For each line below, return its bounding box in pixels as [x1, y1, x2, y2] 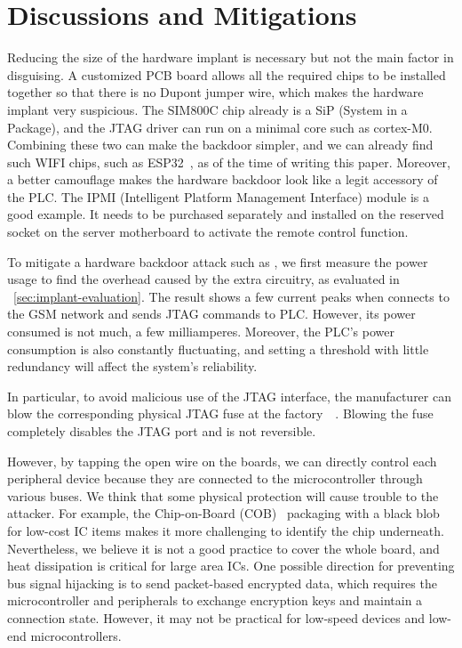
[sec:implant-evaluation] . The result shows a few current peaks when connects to [13, 287, 450, 305]
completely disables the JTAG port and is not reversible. [7, 422, 316, 440]
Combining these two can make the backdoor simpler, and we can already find [7, 135, 434, 154]
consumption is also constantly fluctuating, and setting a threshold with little [7, 339, 429, 358]
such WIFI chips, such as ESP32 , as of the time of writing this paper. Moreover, [7, 152, 450, 171]
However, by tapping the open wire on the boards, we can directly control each [7, 451, 437, 470]
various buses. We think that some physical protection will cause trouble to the [7, 486, 439, 505]
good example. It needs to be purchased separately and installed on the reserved [7, 205, 444, 223]
